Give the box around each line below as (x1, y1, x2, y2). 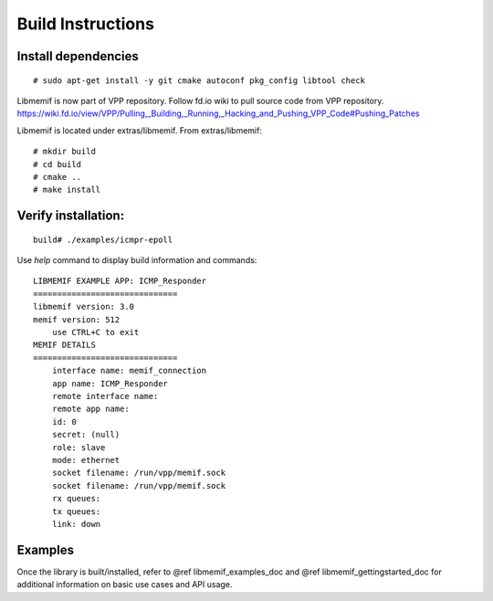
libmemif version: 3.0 (33, 301, 135, 312)
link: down (51, 519, 101, 529)
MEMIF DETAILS (33, 340, 96, 351)
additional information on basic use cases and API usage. (16, 579, 233, 590)
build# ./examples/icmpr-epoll (33, 234, 173, 245)
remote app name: (51, 404, 130, 415)
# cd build (33, 159, 82, 169)
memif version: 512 (33, 314, 121, 324)
